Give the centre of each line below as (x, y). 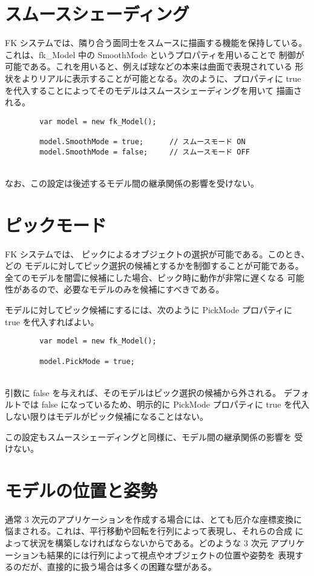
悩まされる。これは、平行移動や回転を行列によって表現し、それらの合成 (149, 531)
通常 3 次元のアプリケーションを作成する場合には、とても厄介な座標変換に (153, 519)
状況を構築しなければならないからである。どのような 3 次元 (149, 543)
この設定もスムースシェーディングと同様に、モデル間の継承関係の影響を (148, 436)
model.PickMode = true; (87, 361)
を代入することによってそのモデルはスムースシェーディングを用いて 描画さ (154, 90)
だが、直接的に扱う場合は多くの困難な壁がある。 (119, 567)
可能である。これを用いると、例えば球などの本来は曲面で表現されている (149, 66)
